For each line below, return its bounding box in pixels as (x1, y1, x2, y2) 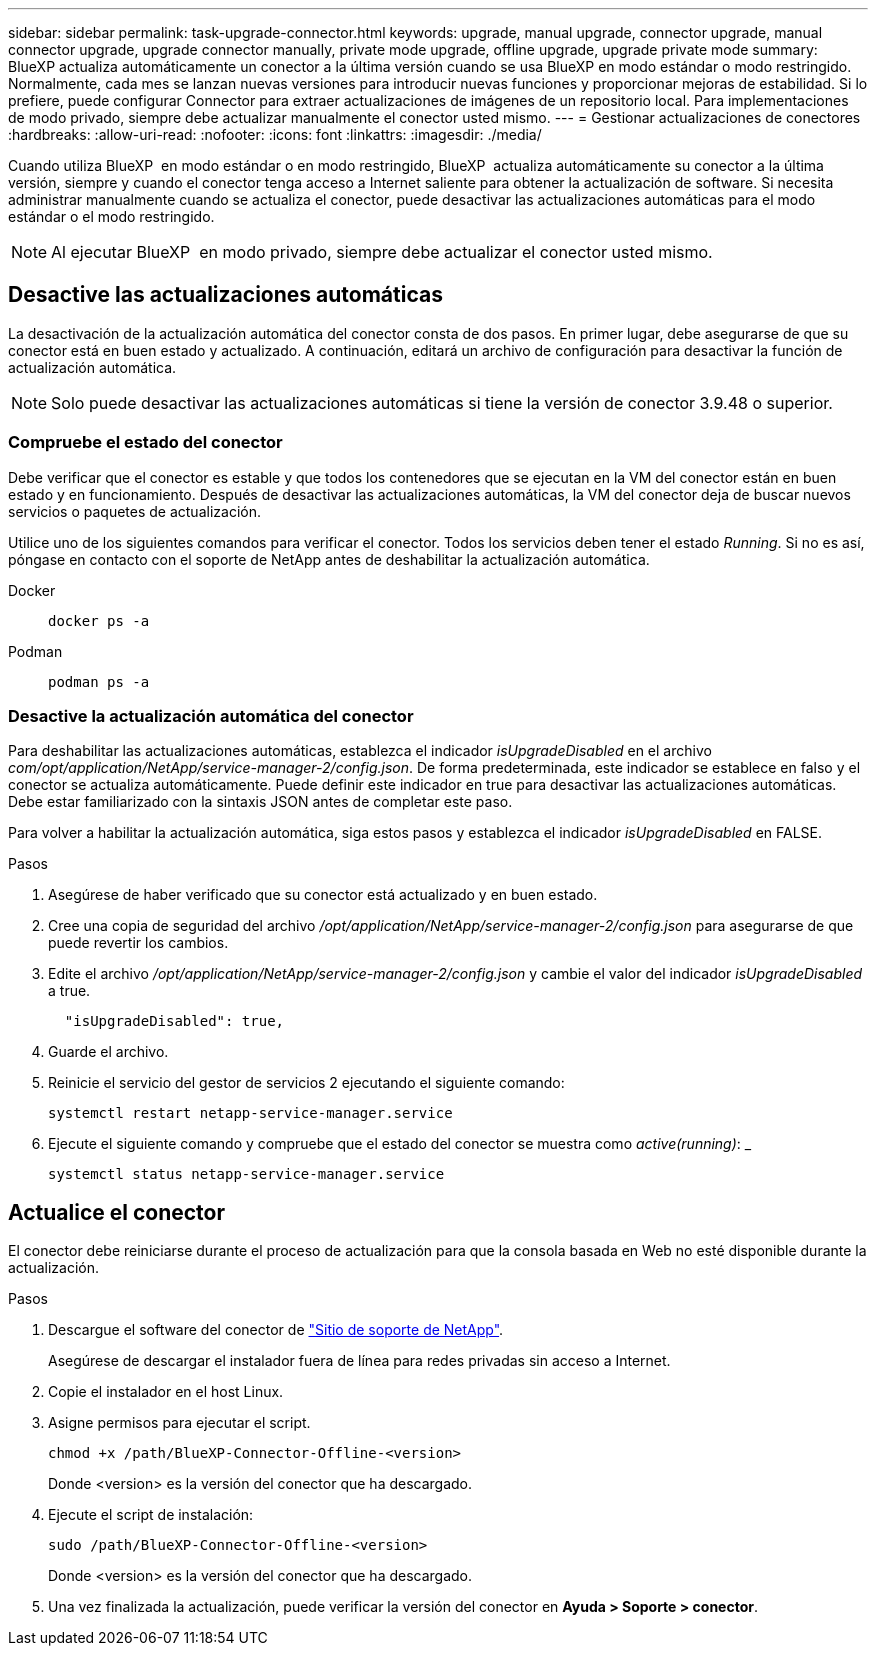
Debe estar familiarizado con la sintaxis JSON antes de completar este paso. (8, 793, 513, 811)
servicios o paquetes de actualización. (8, 502, 261, 520)
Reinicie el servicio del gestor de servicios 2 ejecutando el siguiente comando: (48, 1074, 565, 1092)
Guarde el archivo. (48, 1043, 169, 1061)
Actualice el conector (8, 1199, 225, 1225)
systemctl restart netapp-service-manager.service (48, 1105, 453, 1122)
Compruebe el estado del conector (8, 432, 283, 453)
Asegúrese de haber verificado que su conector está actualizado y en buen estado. (48, 886, 598, 904)
